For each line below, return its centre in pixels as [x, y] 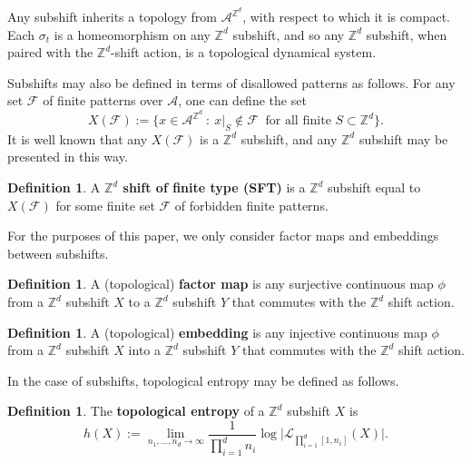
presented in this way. [68, 157]
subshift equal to [374, 187]
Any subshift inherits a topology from [112, 17]
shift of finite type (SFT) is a [214, 187]
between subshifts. [58, 253]
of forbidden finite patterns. [251, 205]
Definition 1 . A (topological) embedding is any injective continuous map [217, 332]
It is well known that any [78, 138]
